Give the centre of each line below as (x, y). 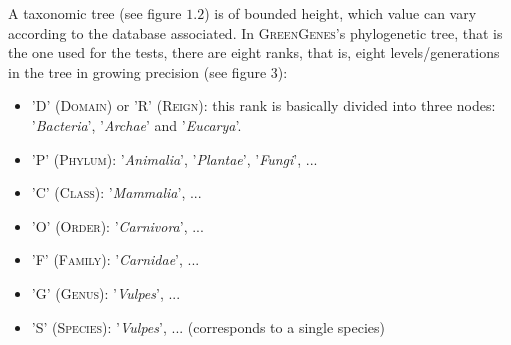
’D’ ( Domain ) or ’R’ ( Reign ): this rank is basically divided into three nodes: (263, 105)
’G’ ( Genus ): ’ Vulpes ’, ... (106, 292)
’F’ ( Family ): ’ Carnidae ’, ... (115, 259)
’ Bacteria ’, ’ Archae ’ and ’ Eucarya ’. (136, 124)
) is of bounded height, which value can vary (340, 13)
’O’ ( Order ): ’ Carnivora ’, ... (117, 225)
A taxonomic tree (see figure (95, 13)
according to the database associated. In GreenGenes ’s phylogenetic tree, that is (255, 32)
